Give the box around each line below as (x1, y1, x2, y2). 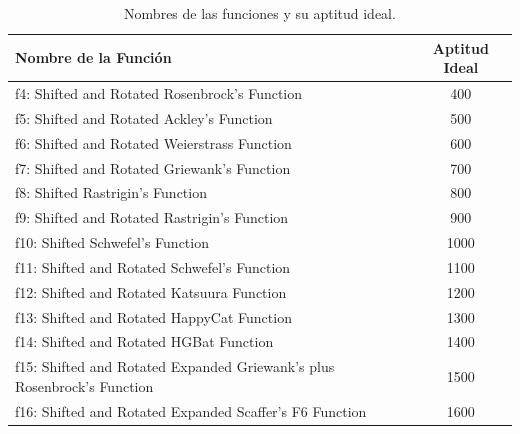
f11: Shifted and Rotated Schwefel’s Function (15, 256, 291, 277)
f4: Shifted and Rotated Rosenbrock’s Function (15, 83, 303, 104)
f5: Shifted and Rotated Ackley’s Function (15, 107, 273, 128)
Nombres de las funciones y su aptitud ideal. (124, 3, 396, 23)
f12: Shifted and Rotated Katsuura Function (15, 281, 287, 302)
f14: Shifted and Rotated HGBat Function (15, 331, 274, 352)
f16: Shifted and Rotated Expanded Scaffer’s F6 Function (15, 400, 367, 421)
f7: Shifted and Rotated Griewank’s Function (15, 157, 291, 178)
